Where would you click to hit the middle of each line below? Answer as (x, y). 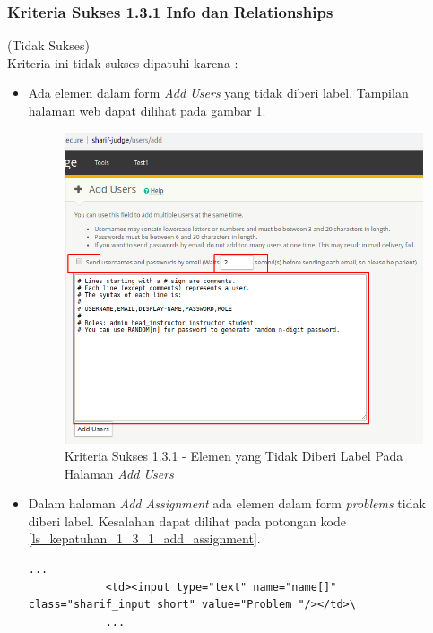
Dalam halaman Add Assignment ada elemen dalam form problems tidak (227, 503)
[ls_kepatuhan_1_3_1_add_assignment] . (144, 538)
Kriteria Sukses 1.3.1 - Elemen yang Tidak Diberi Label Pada (234, 456)
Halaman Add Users (119, 473)
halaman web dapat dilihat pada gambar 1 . (147, 110)
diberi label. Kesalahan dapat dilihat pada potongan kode (187, 520)
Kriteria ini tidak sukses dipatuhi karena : (123, 62)
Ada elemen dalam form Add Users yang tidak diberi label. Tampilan (218, 93)
